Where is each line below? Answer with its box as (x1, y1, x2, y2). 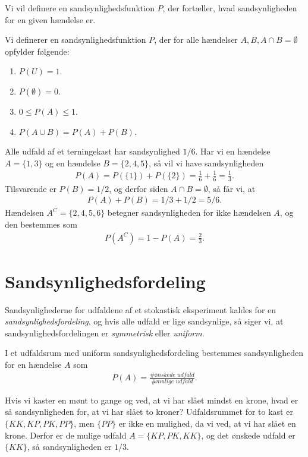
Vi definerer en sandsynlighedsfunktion (5, 33, 146, 46)
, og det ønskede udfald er (201, 428, 296, 441)
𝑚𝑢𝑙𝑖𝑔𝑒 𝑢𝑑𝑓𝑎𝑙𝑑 (156, 378, 193, 384)
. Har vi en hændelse (195, 145, 271, 157)
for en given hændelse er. (5, 13, 96, 26)
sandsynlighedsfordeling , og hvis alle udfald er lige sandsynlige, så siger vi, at (5, 315, 284, 327)
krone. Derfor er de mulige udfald (5, 428, 127, 441)
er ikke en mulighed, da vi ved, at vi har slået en (118, 417, 296, 430)
